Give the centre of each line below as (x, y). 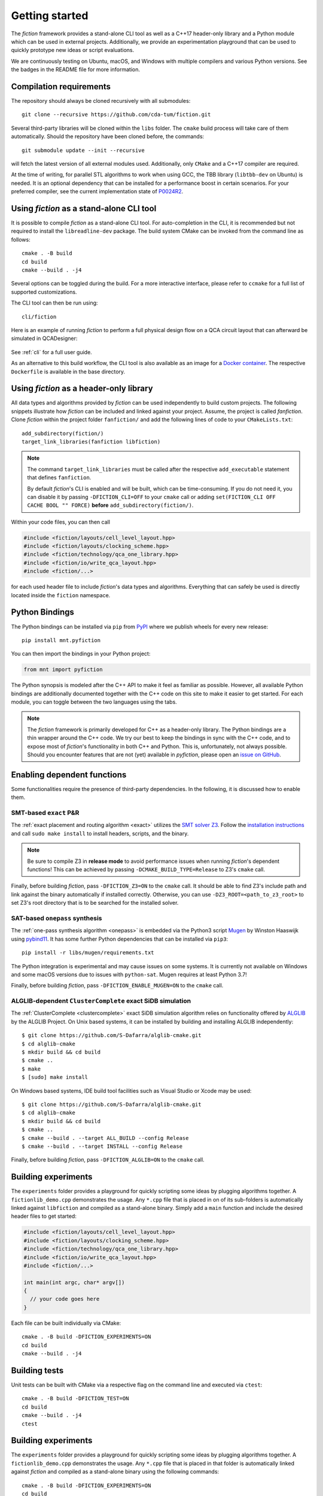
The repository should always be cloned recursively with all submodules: (101, 101)
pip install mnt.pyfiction (61, 640)
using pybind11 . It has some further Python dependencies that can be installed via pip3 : (120, 939)
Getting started (50, 16)
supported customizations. (44, 292)
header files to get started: (44, 1216)
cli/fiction (39, 317)
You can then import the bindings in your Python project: (81, 654)
